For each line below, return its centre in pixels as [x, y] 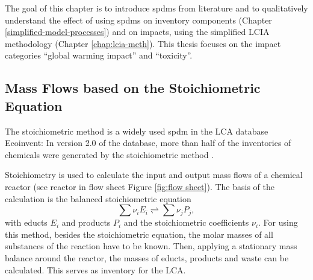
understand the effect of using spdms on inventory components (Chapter [138, 20]
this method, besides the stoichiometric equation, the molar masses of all [139, 234]
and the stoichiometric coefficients [186, 222]
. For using [278, 222]
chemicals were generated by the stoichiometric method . [110, 154]
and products [86, 222]
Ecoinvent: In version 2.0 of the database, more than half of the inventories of [148, 143]
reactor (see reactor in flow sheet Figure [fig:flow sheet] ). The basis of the [140, 186]
